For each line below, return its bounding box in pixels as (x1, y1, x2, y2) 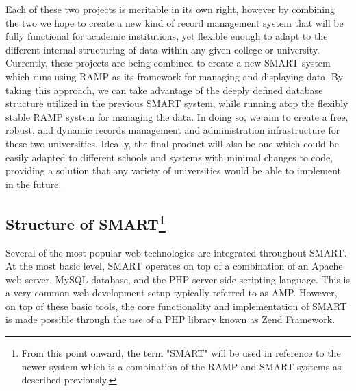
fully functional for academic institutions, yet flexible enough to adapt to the (5, 29, 328, 43)
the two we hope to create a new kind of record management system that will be (5, 15, 344, 29)
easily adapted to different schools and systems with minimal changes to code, (5, 150, 333, 164)
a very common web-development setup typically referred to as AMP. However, (5, 285, 338, 300)
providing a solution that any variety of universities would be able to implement (5, 163, 341, 178)
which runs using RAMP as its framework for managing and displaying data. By (5, 69, 344, 83)
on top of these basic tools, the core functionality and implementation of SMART (5, 298, 347, 313)
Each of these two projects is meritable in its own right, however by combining (5, 2, 335, 16)
